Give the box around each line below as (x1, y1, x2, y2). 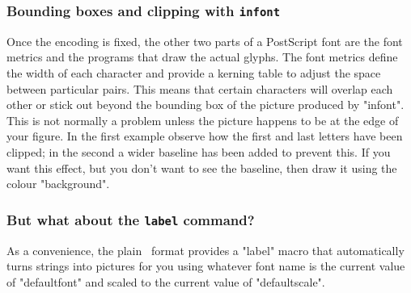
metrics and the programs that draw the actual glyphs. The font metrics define (6, 48, 398, 65)
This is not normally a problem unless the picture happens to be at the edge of (6, 111, 399, 128)
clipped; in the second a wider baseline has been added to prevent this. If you (6, 143, 391, 160)
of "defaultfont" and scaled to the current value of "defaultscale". (6, 273, 325, 290)
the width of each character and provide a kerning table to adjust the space (6, 64, 381, 81)
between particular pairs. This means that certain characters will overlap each (6, 80, 393, 97)
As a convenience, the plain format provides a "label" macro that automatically (6, 241, 405, 258)
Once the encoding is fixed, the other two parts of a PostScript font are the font (6, 32, 403, 49)
